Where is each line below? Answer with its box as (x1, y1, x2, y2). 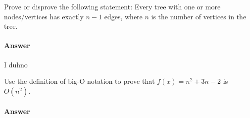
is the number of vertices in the (151, 11, 247, 21)
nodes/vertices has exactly (4, 11, 84, 21)
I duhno (4, 59, 28, 69)
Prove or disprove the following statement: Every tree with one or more (4, 1, 221, 11)
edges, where (104, 11, 143, 21)
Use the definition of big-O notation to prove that (4, 76, 155, 86)
